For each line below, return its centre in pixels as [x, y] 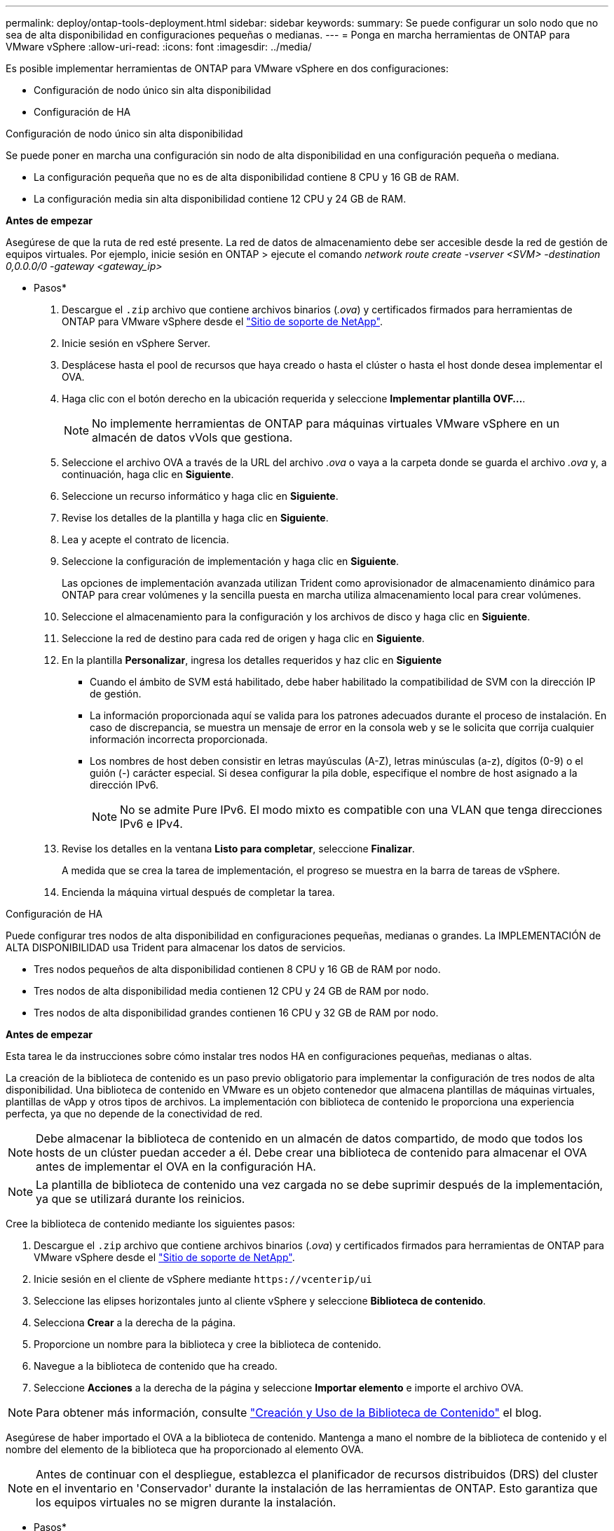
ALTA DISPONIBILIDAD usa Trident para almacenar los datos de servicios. [176, 947]
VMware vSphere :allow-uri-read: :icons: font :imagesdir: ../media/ [159, 47]
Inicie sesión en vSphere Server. [136, 343]
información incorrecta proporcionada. [179, 739]
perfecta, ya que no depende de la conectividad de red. [134, 1114]
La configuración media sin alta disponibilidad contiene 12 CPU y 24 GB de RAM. [220, 199]
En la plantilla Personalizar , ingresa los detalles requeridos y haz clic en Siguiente [252, 660]
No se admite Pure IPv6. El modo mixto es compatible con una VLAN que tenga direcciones [361, 810]
